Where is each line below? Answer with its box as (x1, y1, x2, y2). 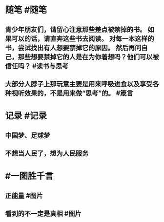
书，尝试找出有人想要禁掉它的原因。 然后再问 (5, 43, 142, 52)
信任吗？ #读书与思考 (5, 62, 69, 70)
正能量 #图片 (5, 191, 43, 200)
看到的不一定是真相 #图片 (5, 209, 82, 218)
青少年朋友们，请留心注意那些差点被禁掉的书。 (5, 25, 146, 34)
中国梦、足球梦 (5, 131, 50, 139)
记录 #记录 (5, 111, 47, 122)
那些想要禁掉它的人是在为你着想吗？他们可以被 (18, 53, 159, 61)
